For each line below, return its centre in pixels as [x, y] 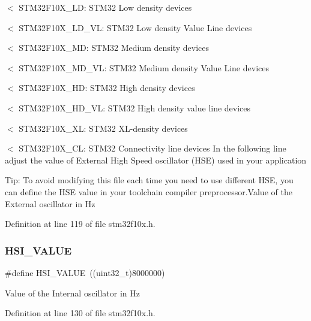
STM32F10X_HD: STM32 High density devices [107, 88]
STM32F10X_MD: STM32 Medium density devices [114, 48]
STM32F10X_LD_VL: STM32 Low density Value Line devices [135, 27]
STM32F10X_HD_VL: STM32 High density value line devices [135, 107]
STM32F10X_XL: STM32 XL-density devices [103, 128]
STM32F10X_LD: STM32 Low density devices [105, 7]
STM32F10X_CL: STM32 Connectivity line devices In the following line [152, 148]
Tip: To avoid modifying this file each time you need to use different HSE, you [149, 180]
